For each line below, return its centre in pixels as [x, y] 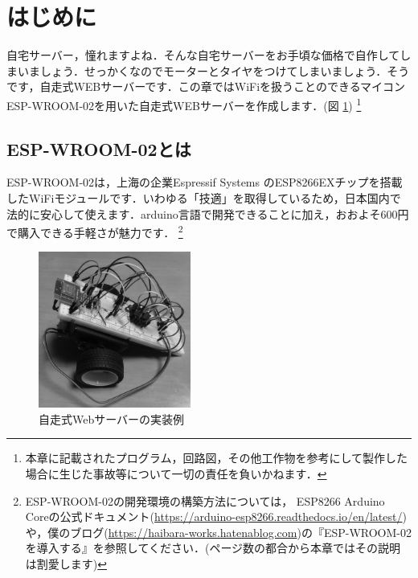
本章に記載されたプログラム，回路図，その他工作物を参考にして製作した [216, 458]
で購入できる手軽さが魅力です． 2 [95, 231]
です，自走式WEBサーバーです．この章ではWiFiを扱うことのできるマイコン [206, 86]
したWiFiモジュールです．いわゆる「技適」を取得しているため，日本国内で [204, 197]
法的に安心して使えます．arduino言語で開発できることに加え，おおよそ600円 [208, 213]
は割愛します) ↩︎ [66, 564]
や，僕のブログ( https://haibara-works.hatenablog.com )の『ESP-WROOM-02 [219, 532]
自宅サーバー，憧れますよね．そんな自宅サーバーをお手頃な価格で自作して [203, 55]
